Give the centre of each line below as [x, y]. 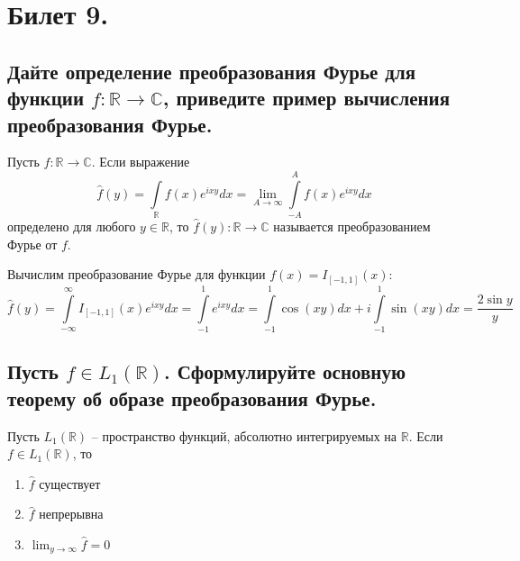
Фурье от [32, 244]
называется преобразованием [352, 226]
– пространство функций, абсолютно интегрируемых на [244, 435]
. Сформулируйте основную [284, 371]
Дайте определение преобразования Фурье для [212, 71]
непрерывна [71, 514]
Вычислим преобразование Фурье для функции [137, 274]
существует [70, 483]
